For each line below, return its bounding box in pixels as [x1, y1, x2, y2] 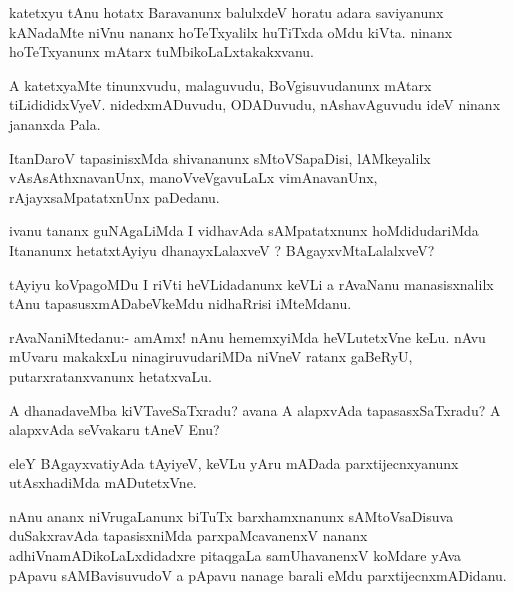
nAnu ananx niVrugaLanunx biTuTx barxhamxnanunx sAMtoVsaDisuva [9, 505, 454, 526]
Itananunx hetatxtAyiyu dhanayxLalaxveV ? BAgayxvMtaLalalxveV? [9, 239, 435, 260]
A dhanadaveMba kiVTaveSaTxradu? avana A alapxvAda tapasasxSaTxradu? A [9, 399, 501, 420]
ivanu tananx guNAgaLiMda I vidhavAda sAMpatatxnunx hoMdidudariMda [9, 220, 479, 241]
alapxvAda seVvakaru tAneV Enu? [9, 419, 220, 440]
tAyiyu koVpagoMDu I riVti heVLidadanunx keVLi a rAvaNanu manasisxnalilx [9, 273, 494, 294]
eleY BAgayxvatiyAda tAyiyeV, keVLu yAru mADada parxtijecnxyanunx [9, 452, 459, 473]
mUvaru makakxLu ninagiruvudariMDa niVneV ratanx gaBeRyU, [9, 346, 413, 367]
